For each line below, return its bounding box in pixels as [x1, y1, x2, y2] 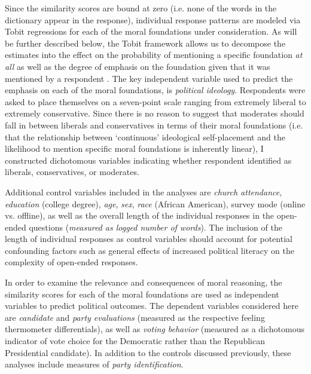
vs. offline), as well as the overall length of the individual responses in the [5, 209, 275, 222]
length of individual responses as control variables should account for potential [5, 232, 292, 245]
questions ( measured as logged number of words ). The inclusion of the [29, 220, 282, 233]
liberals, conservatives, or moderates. [5, 165, 139, 178]
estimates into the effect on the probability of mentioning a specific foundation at [5, 48, 303, 61]
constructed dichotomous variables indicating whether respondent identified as [5, 154, 292, 166]
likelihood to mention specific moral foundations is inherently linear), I [5, 142, 264, 155]
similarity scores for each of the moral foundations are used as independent [5, 287, 279, 300]
